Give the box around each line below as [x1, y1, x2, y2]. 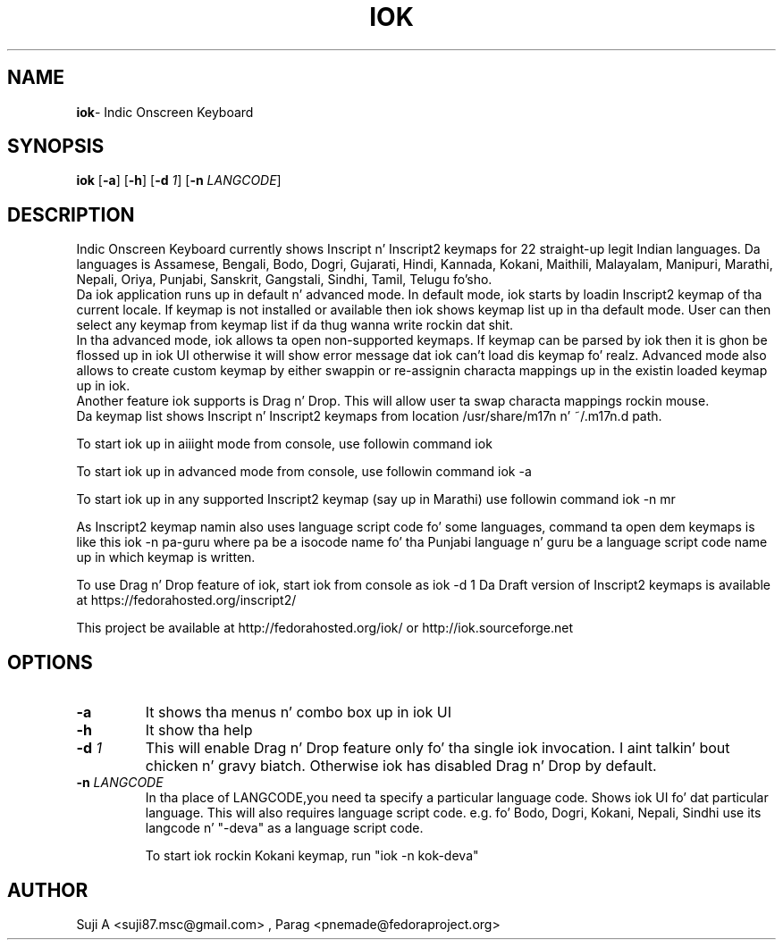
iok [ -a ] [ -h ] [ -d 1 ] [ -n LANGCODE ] [76, 172, 282, 189]
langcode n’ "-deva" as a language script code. [145, 820, 424, 836]
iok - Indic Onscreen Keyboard [76, 104, 254, 120]
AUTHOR [7, 878, 88, 901]
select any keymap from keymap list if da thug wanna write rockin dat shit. [76, 317, 514, 333]
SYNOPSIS [7, 135, 105, 158]
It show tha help [145, 721, 253, 740]
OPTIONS [7, 650, 93, 674]
